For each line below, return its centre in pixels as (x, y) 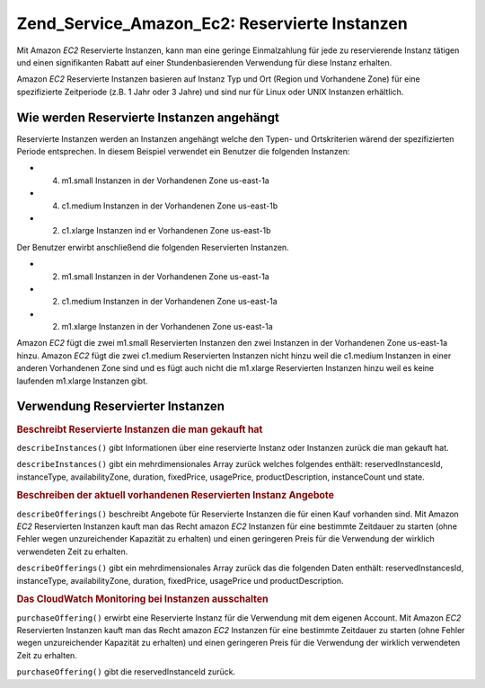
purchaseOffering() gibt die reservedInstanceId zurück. (126, 672)
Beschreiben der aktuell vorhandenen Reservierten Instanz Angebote (175, 496)
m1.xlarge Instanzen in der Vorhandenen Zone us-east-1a (167, 327)
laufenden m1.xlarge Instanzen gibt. (82, 381)
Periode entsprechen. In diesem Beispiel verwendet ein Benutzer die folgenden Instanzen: (183, 152)
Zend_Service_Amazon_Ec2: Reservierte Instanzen (212, 23)
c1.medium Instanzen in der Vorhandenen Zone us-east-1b (170, 206)
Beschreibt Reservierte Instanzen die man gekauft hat (140, 429)
